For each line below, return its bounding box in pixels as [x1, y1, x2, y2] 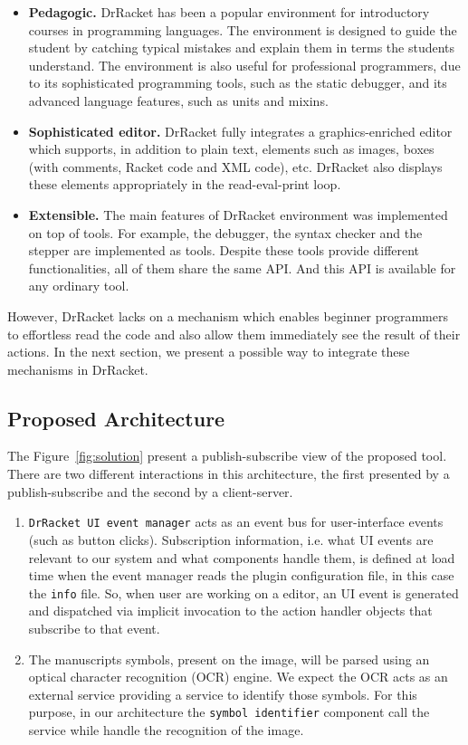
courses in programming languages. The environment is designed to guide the [28, 20, 457, 39]
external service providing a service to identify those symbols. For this [28, 684, 417, 703]
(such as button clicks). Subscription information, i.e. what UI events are [28, 530, 434, 549]
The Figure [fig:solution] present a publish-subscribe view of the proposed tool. [7, 446, 447, 465]
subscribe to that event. [28, 618, 160, 637]
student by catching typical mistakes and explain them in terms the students [28, 38, 455, 57]
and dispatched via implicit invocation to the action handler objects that [28, 601, 433, 620]
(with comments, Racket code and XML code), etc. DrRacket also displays [28, 157, 443, 176]
